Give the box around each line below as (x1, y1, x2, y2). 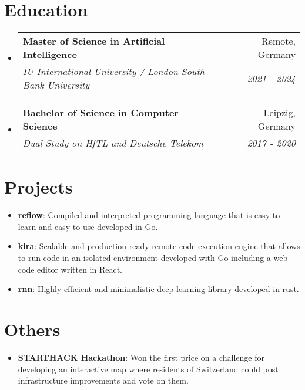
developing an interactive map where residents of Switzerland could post (18, 362, 279, 375)
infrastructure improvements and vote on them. (18, 374, 189, 386)
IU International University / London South (22, 65, 205, 79)
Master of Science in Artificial (22, 34, 165, 48)
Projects (4, 175, 73, 199)
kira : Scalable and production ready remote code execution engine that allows (18, 240, 300, 252)
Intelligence (22, 48, 77, 62)
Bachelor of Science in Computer (22, 106, 179, 120)
